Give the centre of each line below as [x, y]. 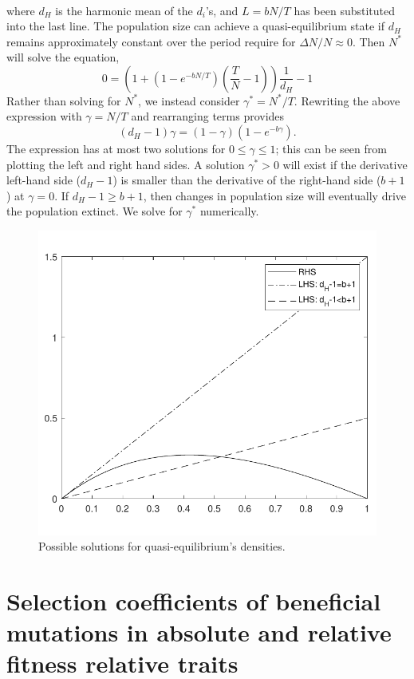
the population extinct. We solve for [95, 211]
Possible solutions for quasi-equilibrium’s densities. [162, 546]
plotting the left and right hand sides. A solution [126, 164]
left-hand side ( [44, 180]
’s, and [222, 10]
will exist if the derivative [345, 164]
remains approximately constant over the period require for [151, 41]
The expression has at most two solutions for [116, 149]
